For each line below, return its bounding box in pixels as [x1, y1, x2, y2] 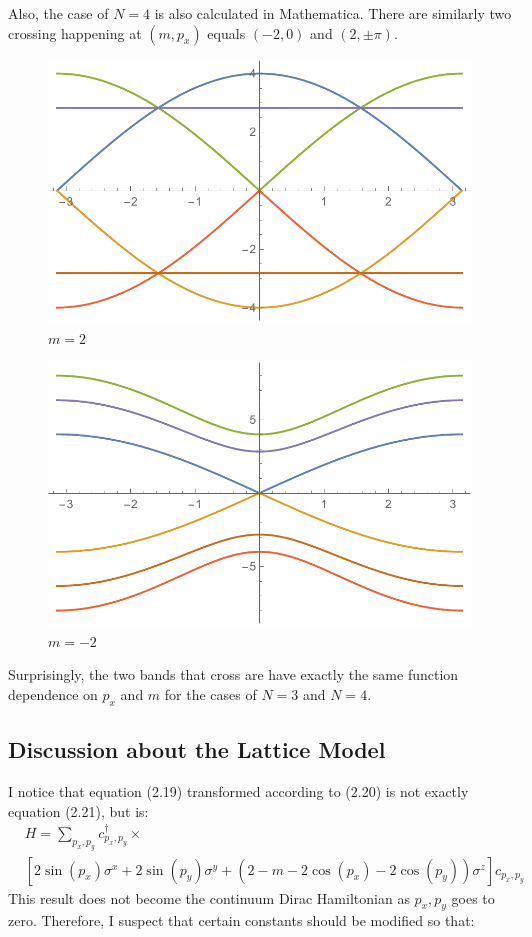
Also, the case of [8, 3, 109, 23]
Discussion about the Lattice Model [8, 734, 386, 765]
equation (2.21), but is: [8, 800, 149, 821]
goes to [451, 887, 495, 908]
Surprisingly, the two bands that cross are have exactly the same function [8, 664, 459, 685]
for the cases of [164, 683, 257, 704]
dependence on [8, 683, 98, 704]
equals [207, 22, 246, 43]
